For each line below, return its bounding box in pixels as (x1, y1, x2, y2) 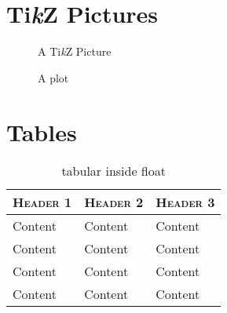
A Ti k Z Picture (38, 43, 112, 60)
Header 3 (156, 193, 215, 212)
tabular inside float (61, 162, 166, 180)
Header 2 (84, 193, 144, 212)
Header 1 (13, 193, 72, 212)
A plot (38, 69, 69, 86)
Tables (6, 115, 77, 147)
